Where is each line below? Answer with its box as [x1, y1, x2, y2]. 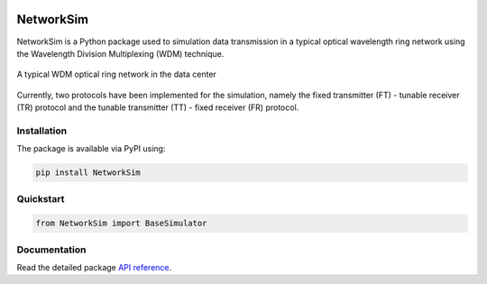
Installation [16, 124, 68, 137]
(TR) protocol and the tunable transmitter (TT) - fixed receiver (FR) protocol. [16, 102, 299, 113]
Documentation [16, 243, 87, 256]
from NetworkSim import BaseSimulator [35, 218, 207, 229]
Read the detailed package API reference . [16, 262, 172, 273]
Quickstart [16, 192, 65, 205]
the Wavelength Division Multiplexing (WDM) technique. [16, 48, 225, 59]
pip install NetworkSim [35, 168, 142, 178]
